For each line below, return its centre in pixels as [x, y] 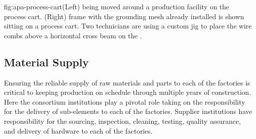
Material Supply [46, 62]
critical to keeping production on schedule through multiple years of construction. [128, 92]
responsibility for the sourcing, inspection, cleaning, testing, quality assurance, [123, 121]
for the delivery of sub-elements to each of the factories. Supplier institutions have [128, 111]
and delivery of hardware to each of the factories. [78, 130]
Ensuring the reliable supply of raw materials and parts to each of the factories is [127, 82]
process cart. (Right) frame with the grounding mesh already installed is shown [124, 16]
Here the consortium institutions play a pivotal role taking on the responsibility [125, 101]
